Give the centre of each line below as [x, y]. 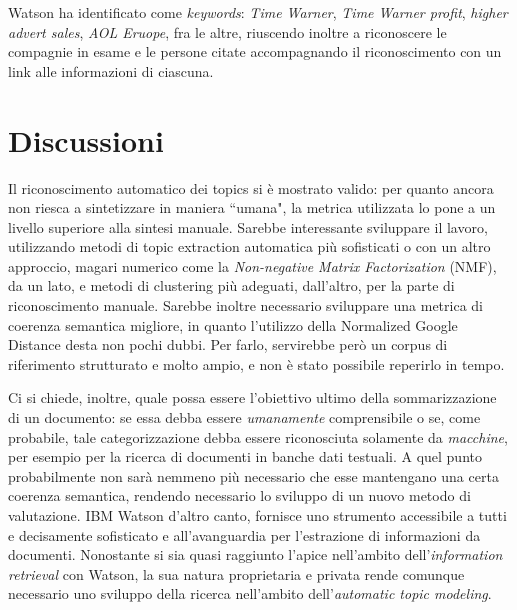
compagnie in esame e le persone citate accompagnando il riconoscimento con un [255, 51]
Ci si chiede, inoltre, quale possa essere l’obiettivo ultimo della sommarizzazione [252, 397]
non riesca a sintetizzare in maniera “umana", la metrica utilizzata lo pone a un [252, 207]
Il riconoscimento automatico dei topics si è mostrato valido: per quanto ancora [251, 187]
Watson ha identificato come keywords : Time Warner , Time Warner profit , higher [258, 12]
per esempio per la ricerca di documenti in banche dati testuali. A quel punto [245, 456]
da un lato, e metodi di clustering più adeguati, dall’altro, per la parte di [231, 285]
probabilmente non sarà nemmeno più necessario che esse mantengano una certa [253, 475]
